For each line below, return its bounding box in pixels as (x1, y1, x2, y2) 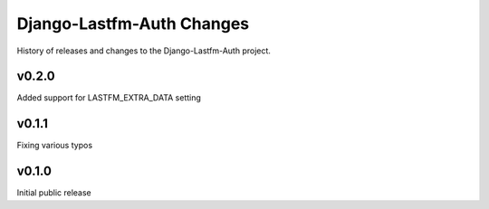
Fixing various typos (16, 140, 93, 151)
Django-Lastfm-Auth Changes (16, 14, 250, 33)
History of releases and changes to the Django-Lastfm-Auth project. (16, 45, 272, 56)
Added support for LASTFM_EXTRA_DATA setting (16, 92, 201, 103)
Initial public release (16, 187, 92, 198)
